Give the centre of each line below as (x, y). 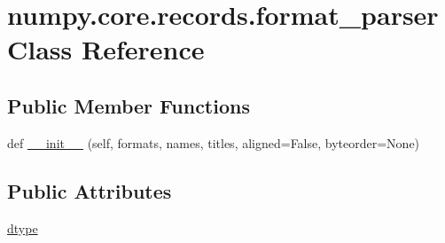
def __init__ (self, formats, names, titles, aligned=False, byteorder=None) (214, 142)
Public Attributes (90, 190)
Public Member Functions (129, 105)
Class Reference (106, 49)
